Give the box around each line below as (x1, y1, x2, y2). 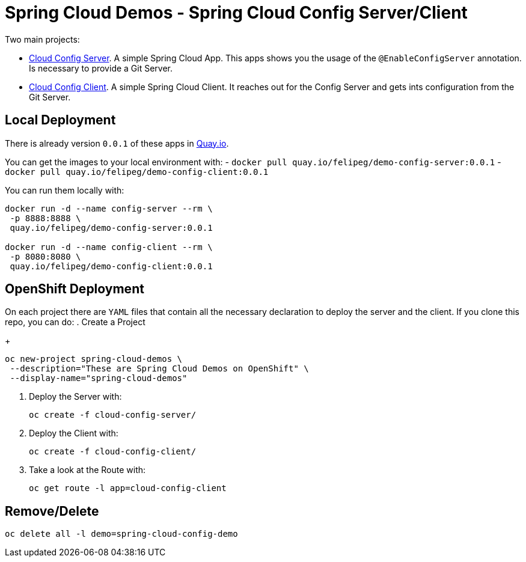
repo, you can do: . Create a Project (5, 317, 145, 328)
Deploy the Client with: (29, 428, 118, 439)
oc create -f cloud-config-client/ (29, 447, 197, 457)
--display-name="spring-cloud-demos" (10, 373, 188, 383)
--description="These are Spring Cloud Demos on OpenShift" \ (10, 364, 309, 374)
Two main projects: (5, 34, 80, 44)
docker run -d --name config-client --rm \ (5, 242, 213, 252)
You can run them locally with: (5, 185, 124, 195)
